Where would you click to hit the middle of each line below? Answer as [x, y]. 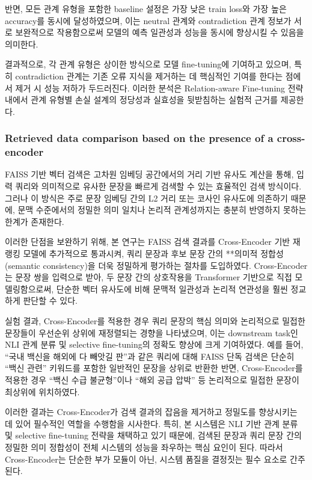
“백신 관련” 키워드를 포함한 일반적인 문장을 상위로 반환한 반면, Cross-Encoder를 [154, 368]
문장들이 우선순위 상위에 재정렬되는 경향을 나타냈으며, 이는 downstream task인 [151, 332]
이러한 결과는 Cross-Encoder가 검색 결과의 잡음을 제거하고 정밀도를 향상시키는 [151, 412]
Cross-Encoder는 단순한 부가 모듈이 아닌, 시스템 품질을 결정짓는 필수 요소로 [146, 459]
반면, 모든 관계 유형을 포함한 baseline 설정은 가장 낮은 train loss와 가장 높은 [146, 8]
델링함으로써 [28, 288]
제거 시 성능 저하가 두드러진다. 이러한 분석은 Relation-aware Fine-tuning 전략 [159, 88]
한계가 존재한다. [35, 221]
